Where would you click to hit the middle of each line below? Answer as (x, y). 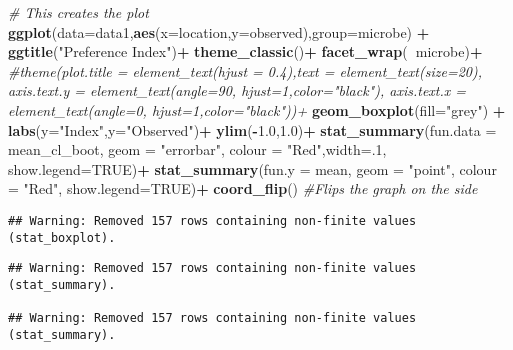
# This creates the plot (78, 12)
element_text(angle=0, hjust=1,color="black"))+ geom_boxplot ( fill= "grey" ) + (257, 109)
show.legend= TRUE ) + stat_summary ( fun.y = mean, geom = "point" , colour (252, 168)
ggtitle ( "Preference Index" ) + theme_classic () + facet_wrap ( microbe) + (245, 51)
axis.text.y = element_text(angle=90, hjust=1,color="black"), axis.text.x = (237, 90)
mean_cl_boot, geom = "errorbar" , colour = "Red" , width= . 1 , (197, 149)
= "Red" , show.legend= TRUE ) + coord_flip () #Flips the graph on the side (243, 188)
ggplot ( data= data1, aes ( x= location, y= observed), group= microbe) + (219, 31)
